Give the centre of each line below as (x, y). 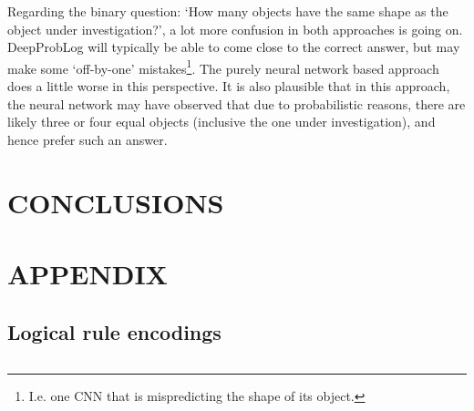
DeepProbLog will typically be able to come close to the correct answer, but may (234, 47)
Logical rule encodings (114, 331)
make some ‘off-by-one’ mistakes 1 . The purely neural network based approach (223, 67)
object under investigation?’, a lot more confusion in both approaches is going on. (235, 29)
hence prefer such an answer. (88, 139)
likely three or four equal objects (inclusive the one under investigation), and (222, 122)
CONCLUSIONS (116, 202)
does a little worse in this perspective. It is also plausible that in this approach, (229, 86)
